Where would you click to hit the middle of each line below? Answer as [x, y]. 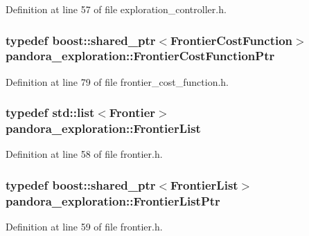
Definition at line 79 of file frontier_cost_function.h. [117, 81]
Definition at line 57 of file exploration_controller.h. [116, 9]
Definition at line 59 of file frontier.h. [84, 227]
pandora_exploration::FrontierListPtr [113, 200]
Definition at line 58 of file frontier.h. [84, 154]
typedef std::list [50, 112]
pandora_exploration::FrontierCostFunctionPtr [140, 56]
